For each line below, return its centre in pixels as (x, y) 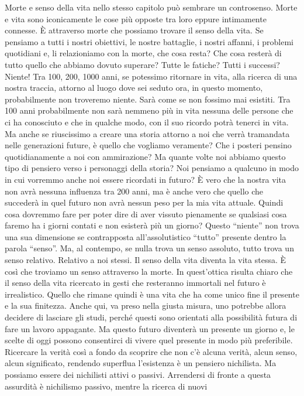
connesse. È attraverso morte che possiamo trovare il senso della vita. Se (134, 30)
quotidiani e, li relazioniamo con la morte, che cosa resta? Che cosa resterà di (143, 53)
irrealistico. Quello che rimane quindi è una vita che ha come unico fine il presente (152, 294)
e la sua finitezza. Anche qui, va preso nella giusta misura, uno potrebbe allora (146, 305)
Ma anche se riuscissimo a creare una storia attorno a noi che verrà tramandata (147, 133)
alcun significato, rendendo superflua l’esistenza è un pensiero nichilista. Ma (141, 363)
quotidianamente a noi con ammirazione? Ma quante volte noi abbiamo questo (145, 156)
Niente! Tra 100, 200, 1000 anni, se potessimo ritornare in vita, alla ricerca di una (151, 76)
